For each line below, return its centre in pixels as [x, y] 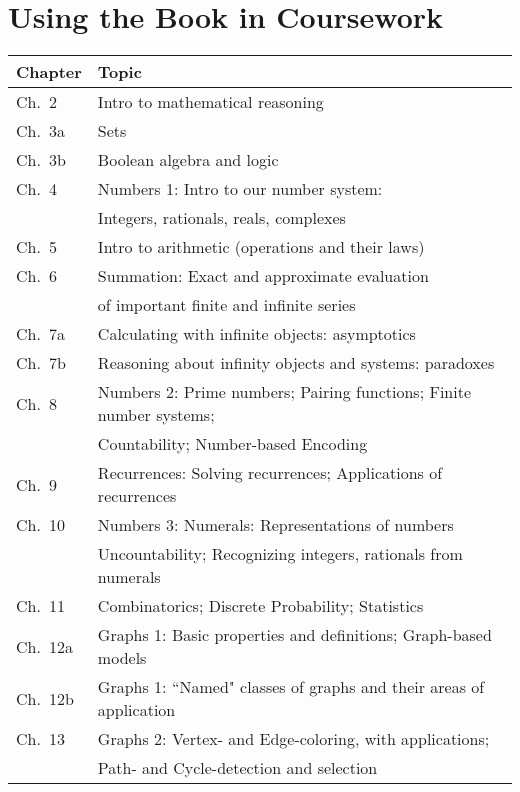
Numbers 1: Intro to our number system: [240, 189]
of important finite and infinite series [226, 305]
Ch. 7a [40, 334]
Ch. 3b [41, 160]
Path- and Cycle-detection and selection [237, 768]
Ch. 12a [44, 646]
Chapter [49, 72]
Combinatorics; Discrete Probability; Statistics [260, 606]
